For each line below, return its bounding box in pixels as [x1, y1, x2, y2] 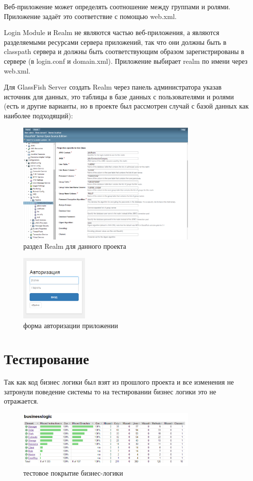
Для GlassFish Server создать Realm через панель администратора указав [4, 82, 222, 92]
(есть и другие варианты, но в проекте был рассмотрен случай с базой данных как [4, 101, 249, 111]
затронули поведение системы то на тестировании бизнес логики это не [4, 386, 216, 396]
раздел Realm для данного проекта [23, 241, 126, 251]
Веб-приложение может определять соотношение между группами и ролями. [4, 1, 231, 11]
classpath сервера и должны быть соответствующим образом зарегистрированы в [4, 46, 244, 56]
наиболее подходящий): [4, 110, 73, 120]
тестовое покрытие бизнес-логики [23, 467, 123, 478]
